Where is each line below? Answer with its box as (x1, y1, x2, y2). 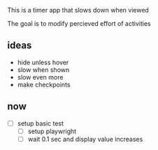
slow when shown (17, 66, 70, 74)
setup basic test (17, 119, 64, 128)
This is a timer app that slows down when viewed (7, 6, 149, 14)
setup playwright (27, 127, 77, 135)
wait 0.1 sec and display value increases (27, 135, 143, 143)
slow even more (17, 73, 64, 81)
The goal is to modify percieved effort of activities (7, 20, 152, 27)
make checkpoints (17, 80, 71, 89)
